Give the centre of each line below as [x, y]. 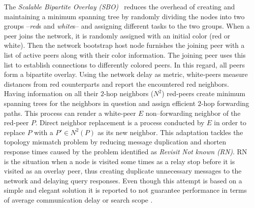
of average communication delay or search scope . [78, 199]
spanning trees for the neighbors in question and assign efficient [100, 103]
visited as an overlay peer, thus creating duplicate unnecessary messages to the [123, 171]
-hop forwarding [225, 103]
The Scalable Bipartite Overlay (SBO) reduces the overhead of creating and [120, 6]
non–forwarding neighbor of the [193, 113]
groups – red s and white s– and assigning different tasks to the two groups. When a [127, 26]
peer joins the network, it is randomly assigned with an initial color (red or [117, 35]
